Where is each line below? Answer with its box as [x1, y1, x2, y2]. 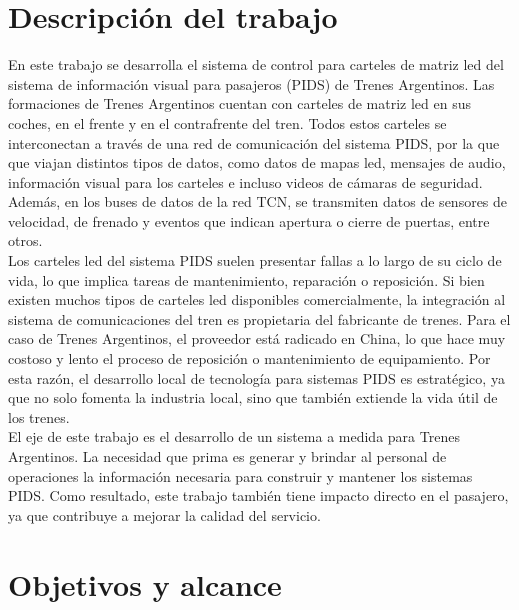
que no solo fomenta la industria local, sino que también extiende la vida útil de [8, 387, 498, 408]
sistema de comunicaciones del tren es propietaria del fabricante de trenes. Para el [8, 308, 511, 329]
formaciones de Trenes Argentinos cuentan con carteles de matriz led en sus [8, 93, 471, 114]
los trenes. [8, 406, 70, 427]
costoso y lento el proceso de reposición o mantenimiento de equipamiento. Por [8, 348, 491, 369]
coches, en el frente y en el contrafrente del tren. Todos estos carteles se [8, 112, 447, 133]
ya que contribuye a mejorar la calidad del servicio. [8, 504, 321, 525]
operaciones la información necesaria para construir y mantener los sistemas [8, 465, 473, 486]
